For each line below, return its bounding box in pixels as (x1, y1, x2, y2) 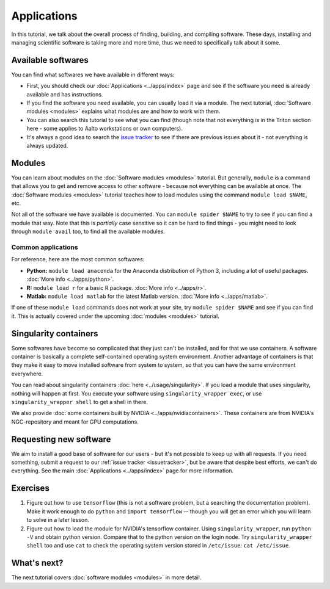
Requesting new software (11, 434, 111, 444)
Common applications (11, 243, 79, 251)
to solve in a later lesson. (26, 516, 90, 524)
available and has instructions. (26, 90, 103, 98)
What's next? (11, 558, 64, 568)
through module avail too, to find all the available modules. (11, 228, 165, 235)
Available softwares (11, 55, 89, 65)
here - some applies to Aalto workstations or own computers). (26, 125, 183, 132)
